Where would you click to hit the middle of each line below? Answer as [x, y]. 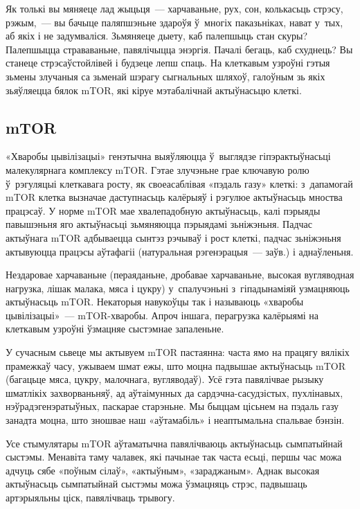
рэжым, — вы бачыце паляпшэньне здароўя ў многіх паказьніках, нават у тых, [174, 22]
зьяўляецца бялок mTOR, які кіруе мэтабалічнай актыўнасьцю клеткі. [154, 90]
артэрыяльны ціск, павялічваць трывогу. [90, 498]
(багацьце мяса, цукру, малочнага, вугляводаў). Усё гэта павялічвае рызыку [165, 379]
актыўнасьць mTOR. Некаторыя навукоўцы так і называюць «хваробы [155, 302]
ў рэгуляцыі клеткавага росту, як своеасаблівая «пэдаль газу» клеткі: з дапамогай [179, 183]
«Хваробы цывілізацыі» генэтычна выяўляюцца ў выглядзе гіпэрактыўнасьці [168, 156]
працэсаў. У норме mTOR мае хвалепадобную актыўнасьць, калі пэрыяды [163, 210]
